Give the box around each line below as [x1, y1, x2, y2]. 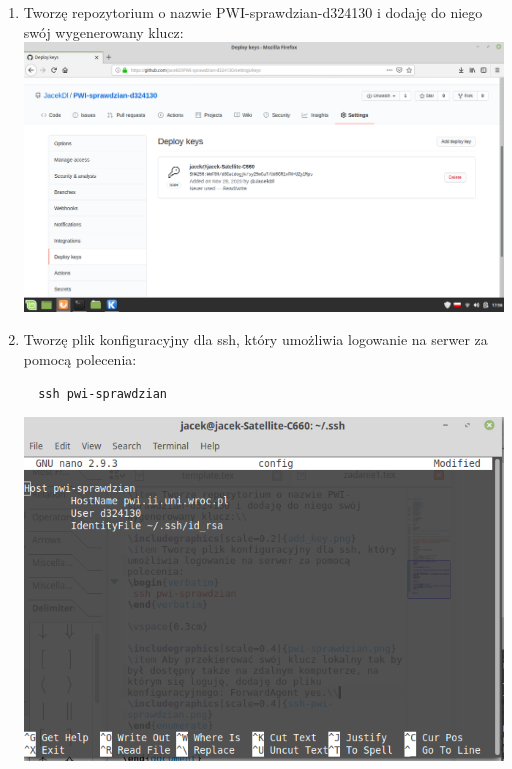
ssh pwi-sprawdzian [38, 386, 167, 401]
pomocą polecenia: [23, 349, 137, 370]
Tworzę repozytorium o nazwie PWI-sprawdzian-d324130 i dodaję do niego [23, 2, 483, 22]
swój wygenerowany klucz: [23, 21, 184, 42]
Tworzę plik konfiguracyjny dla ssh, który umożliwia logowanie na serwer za [23, 329, 488, 350]
